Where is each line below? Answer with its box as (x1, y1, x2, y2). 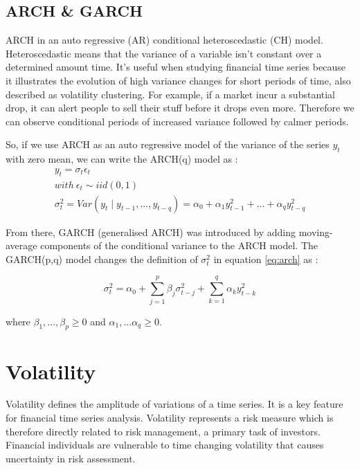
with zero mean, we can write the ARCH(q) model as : (6, 152, 238, 166)
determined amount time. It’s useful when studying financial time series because (6, 60, 345, 74)
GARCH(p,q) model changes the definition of (6, 251, 198, 266)
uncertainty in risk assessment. (6, 451, 136, 465)
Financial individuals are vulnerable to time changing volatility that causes (6, 437, 324, 452)
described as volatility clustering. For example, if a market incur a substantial (6, 87, 336, 101)
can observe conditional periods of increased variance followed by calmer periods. (6, 114, 349, 128)
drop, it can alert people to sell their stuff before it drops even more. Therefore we (6, 100, 354, 115)
